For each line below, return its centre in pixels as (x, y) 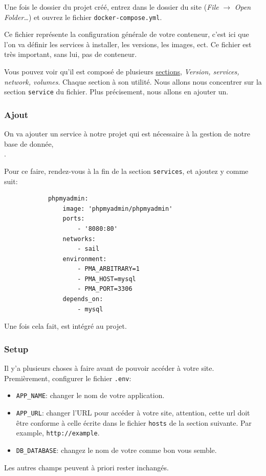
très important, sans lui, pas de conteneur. (71, 54)
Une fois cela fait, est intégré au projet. (65, 326)
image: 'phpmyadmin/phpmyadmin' (118, 209)
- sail (88, 249)
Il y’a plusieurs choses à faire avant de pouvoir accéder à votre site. (109, 368)
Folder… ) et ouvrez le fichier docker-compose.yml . (83, 17)
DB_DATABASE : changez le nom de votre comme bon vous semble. (116, 450)
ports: (74, 219)
